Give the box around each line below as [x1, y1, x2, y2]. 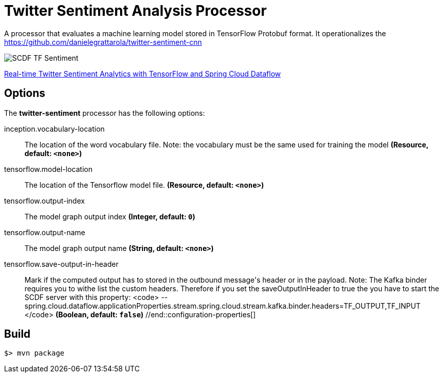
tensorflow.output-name [4, 228, 85, 237]
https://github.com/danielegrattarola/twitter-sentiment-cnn [4, 37, 202, 46]
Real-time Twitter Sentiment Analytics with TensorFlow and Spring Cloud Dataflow [4, 69, 281, 78]
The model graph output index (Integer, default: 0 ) [25, 212, 195, 221]
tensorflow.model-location [4, 164, 92, 173]
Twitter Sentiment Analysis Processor [4, 2, 267, 19]
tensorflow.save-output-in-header [4, 259, 119, 268]
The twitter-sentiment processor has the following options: [4, 108, 205, 117]
